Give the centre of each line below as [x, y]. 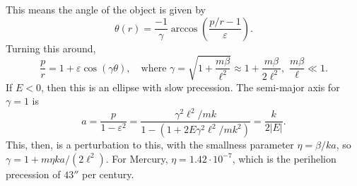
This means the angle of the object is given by [106, 9]
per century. [108, 174]
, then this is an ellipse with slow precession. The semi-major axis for [191, 87]
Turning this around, [51, 48]
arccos [184, 29]
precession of [33, 174]
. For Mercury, [137, 158]
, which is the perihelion [284, 158]
